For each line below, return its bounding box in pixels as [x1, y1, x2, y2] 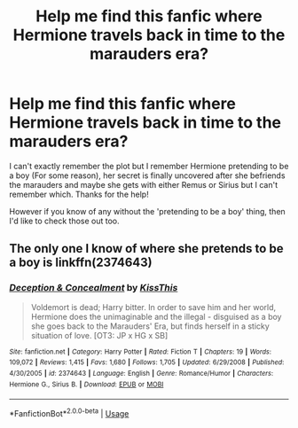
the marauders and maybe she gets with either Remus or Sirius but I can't [9, 179, 278, 190]
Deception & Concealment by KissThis [9, 282, 178, 294]
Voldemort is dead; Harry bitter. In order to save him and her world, [30, 301, 277, 312]
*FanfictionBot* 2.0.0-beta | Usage [9, 407, 129, 418]
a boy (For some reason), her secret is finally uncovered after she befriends [9, 170, 286, 181]
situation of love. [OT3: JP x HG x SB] [30, 330, 169, 340]
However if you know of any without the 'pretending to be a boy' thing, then [9, 206, 286, 216]
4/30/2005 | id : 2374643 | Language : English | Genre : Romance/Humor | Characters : [9, 369, 274, 377]
